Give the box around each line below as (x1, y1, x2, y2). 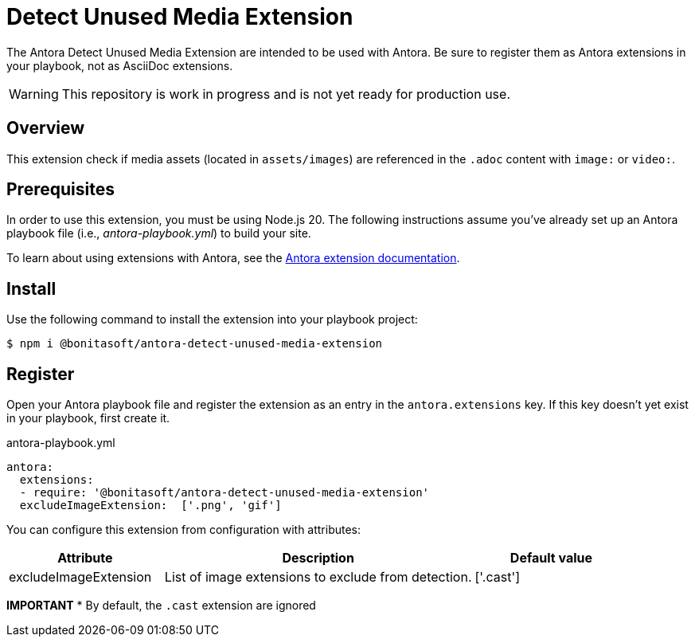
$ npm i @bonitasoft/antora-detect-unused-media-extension (6, 337, 383, 351)
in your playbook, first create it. (6, 411, 170, 425)
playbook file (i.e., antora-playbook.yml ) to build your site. (6, 226, 311, 241)
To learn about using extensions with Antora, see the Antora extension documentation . (6, 251, 460, 265)
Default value (510, 550, 592, 567)
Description (282, 550, 354, 567)
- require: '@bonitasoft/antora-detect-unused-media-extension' (19, 486, 430, 500)
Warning (9, 85, 59, 102)
